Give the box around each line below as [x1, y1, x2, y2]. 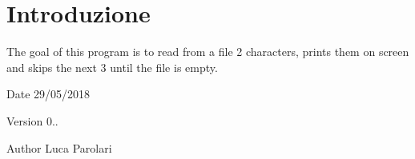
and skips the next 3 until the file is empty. [6, 58, 218, 75]
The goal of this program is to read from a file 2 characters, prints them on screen [6, 43, 409, 60]
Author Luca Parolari [6, 139, 112, 156]
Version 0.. [6, 112, 58, 129]
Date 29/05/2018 [6, 85, 91, 102]
